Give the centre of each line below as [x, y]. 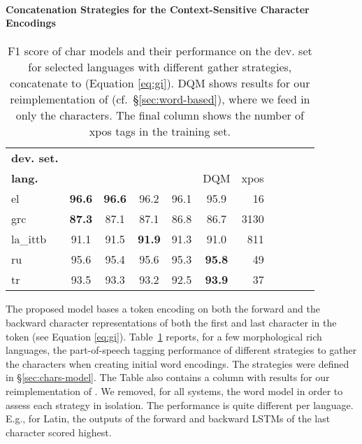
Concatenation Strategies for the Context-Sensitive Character [158, 9]
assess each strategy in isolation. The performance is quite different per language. [180, 404]
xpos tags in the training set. [160, 131]
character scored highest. [59, 432]
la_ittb [29, 239]
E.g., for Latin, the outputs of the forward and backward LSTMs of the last [168, 418]
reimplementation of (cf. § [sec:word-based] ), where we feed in [160, 99]
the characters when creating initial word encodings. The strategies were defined [178, 363]
